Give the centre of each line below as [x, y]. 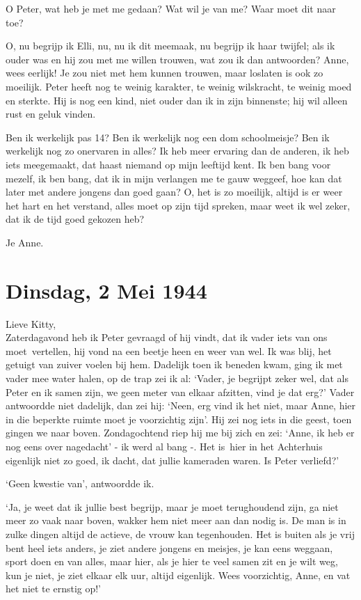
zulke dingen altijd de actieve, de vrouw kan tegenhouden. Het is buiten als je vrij [180, 534]
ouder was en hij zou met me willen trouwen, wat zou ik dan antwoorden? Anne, [177, 59]
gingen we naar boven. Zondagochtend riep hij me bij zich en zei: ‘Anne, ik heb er [180, 433]
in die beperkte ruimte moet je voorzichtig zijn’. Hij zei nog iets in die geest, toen [179, 419]
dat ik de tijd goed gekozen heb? [75, 219]
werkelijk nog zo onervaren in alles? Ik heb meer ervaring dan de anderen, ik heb [177, 151]
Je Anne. [25, 242]
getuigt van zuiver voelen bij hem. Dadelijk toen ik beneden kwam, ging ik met [174, 364]
